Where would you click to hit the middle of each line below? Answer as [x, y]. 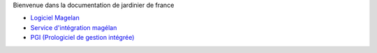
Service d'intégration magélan [74, 27]
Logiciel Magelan [55, 18]
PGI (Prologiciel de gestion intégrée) [82, 38]
